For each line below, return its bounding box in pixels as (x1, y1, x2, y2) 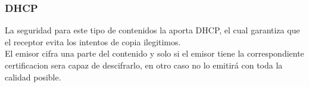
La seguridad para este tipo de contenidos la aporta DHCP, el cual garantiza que (5, 24, 300, 36)
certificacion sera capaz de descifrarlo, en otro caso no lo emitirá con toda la (5, 59, 283, 71)
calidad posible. (5, 70, 61, 83)
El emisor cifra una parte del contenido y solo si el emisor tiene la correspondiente (5, 47, 304, 60)
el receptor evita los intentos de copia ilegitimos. (5, 35, 181, 48)
